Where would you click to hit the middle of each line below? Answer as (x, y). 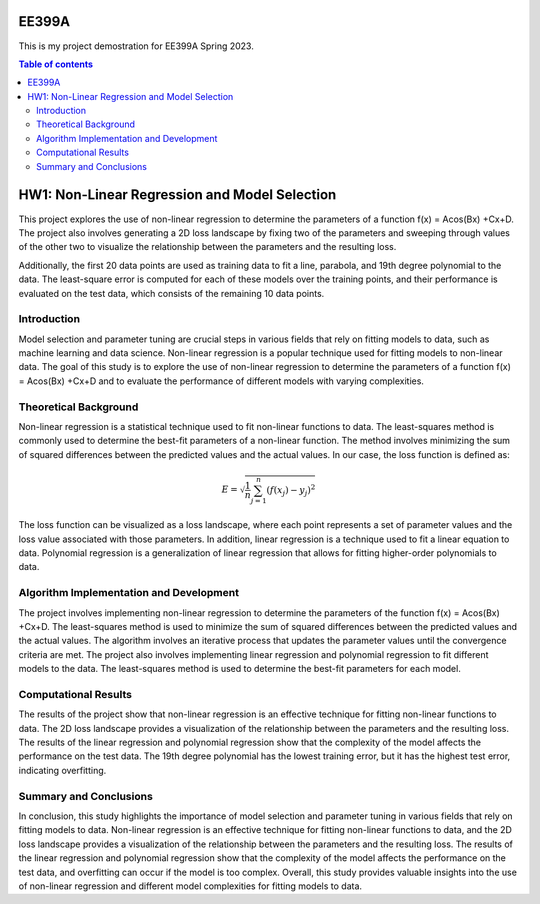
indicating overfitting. (62, 770)
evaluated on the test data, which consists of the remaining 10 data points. (171, 293)
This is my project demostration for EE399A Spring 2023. (136, 46)
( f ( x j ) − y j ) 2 (291, 490)
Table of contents (56, 64)
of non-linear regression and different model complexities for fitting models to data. (190, 886)
